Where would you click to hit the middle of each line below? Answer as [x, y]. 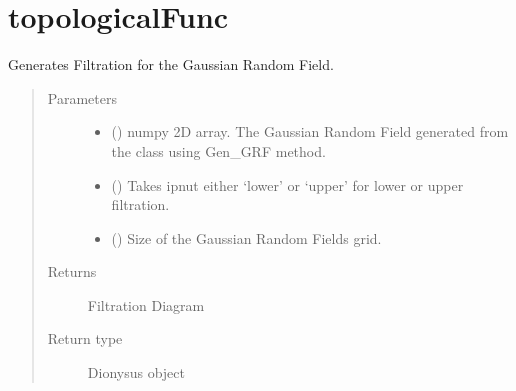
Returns [72, 271]
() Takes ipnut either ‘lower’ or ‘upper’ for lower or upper [287, 184]
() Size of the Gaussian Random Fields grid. [246, 237]
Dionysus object [136, 372]
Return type [85, 338]
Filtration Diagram [146, 304]
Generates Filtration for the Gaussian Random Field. [171, 64]
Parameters [82, 97]
